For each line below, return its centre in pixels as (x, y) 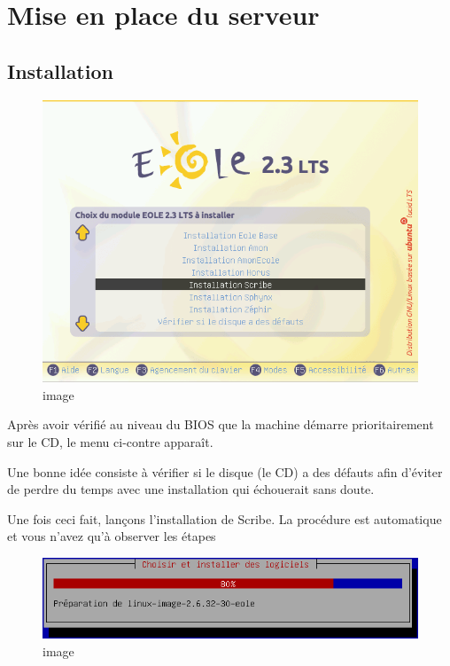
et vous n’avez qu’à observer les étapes (112, 536)
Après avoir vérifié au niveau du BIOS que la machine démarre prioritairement (221, 424)
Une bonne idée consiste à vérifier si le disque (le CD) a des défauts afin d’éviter (225, 471)
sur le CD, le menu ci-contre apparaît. (110, 442)
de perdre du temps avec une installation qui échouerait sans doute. (191, 489)
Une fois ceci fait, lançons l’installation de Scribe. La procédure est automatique (225, 518)
